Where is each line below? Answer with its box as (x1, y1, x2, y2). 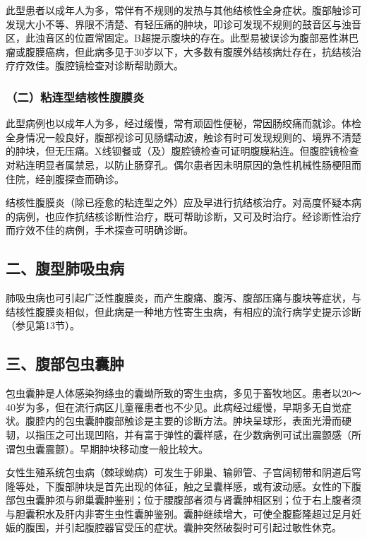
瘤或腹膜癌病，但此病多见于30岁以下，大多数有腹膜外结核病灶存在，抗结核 (6, 44, 351, 59)
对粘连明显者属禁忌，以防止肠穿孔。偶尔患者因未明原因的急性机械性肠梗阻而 (6, 157, 361, 172)
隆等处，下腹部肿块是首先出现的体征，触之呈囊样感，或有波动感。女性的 (6, 478, 342, 493)
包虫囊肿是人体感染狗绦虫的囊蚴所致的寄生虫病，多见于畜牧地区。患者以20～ (6, 386, 361, 401)
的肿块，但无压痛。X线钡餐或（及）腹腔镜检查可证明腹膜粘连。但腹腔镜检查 (6, 143, 359, 158)
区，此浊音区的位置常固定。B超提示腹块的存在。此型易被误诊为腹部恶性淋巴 (6, 30, 359, 45)
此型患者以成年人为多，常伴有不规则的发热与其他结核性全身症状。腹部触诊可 (6, 3, 361, 17)
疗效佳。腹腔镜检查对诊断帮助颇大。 (15, 58, 183, 73)
